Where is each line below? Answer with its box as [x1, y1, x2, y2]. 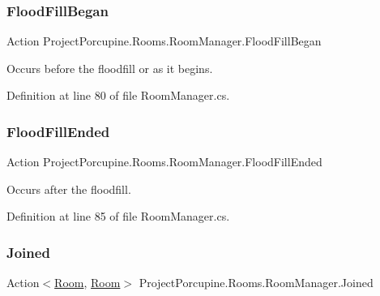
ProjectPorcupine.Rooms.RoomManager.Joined [139, 274, 374, 291]
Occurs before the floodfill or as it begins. [6, 59, 213, 76]
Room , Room [54, 274, 121, 291]
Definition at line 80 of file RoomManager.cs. [6, 87, 230, 104]
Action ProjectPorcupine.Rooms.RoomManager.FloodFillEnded [6, 153, 322, 170]
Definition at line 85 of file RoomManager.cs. [6, 208, 230, 225]
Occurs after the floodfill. [6, 180, 131, 197]
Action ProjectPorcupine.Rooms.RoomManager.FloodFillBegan [6, 32, 322, 49]
